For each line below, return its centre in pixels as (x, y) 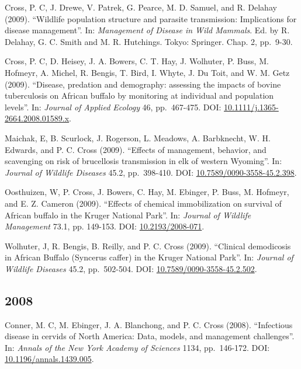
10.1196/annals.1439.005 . (49, 359)
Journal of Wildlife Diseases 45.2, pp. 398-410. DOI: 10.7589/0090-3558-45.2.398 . (151, 172)
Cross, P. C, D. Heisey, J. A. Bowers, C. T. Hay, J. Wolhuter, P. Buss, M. (137, 61)
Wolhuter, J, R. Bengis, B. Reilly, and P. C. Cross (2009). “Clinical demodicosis (148, 246)
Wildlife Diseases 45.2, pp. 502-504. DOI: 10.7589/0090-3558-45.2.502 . (131, 268)
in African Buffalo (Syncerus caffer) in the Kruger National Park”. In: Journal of (149, 257)
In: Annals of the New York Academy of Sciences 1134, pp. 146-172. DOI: (137, 347)
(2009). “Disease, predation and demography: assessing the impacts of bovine (143, 84)
